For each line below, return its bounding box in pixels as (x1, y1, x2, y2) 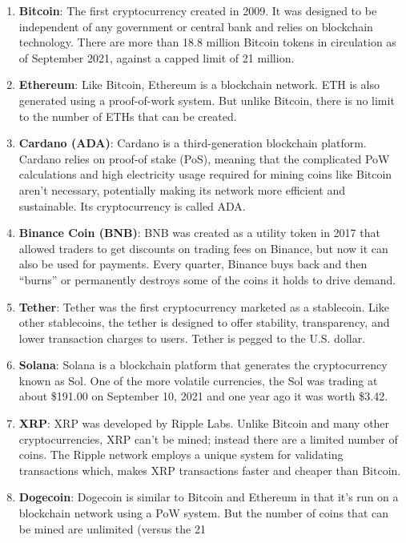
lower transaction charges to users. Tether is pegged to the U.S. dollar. (18, 329, 366, 346)
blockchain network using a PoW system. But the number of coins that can (18, 505, 388, 521)
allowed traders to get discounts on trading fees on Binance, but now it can (18, 239, 388, 256)
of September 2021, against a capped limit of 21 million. (18, 49, 295, 66)
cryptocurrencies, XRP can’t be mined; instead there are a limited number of (18, 430, 398, 447)
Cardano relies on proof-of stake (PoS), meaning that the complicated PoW (18, 150, 390, 167)
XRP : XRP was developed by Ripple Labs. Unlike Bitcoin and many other (18, 415, 390, 432)
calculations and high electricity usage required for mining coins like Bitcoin (18, 166, 392, 183)
